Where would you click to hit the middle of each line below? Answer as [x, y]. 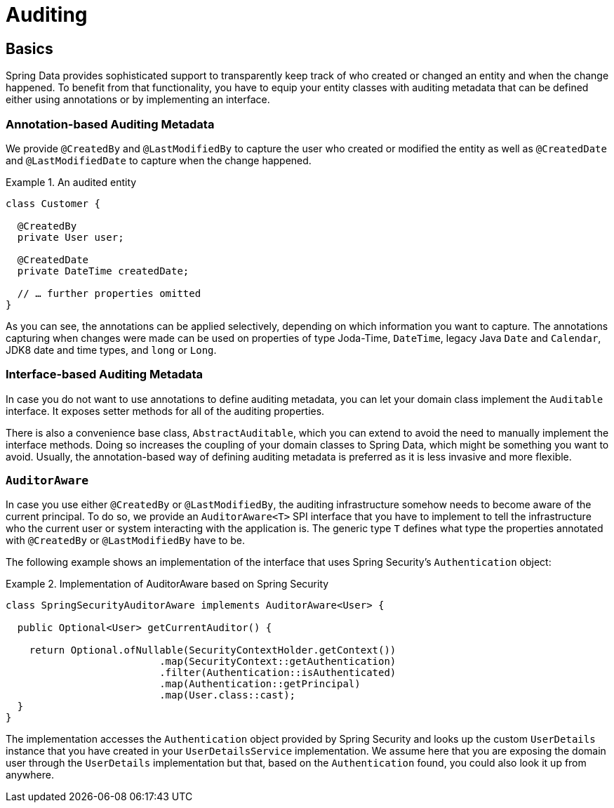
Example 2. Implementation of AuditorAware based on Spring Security [167, 584]
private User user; [71, 237]
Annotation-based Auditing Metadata [110, 124]
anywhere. [30, 775]
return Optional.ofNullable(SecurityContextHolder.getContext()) [213, 650]
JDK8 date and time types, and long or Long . [111, 350]
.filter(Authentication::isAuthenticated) [278, 673]
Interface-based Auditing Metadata [105, 375]
